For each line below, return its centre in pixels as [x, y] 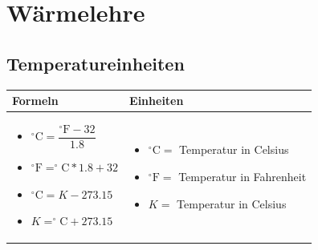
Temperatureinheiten [96, 63]
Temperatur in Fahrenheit [243, 177]
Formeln [35, 101]
